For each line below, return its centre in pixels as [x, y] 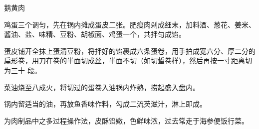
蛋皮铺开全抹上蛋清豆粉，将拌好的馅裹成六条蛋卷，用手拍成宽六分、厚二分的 [130, 51]
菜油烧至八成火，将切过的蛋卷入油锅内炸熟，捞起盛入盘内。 [102, 87]
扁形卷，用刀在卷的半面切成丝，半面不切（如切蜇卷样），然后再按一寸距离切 [128, 61]
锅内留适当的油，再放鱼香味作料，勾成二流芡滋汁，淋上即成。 [105, 104]
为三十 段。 [23, 70]
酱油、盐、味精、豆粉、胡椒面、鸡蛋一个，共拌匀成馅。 [95, 34]
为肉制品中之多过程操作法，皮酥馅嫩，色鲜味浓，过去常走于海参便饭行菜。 [126, 120]
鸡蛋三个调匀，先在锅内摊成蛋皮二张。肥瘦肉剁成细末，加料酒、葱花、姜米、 [130, 24]
